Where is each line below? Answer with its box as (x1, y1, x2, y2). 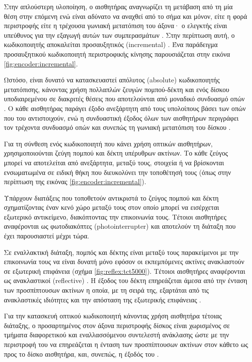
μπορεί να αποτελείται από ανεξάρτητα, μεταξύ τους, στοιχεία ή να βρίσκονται (4, 157, 224, 167)
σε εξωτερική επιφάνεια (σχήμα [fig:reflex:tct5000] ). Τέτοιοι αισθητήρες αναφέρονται (4, 266, 245, 276)
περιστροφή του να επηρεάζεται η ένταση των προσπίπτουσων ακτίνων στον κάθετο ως (4, 339, 248, 349)
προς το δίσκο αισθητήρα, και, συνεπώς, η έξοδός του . (4, 348, 159, 359)
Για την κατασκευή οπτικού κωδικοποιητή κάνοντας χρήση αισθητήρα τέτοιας (4, 311, 222, 321)
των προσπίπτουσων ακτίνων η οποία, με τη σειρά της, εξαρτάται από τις (4, 285, 209, 295)
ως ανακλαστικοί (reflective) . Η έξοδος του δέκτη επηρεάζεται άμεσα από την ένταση (4, 275, 248, 285)
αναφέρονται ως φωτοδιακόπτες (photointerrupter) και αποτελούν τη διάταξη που (4, 221, 236, 231)
